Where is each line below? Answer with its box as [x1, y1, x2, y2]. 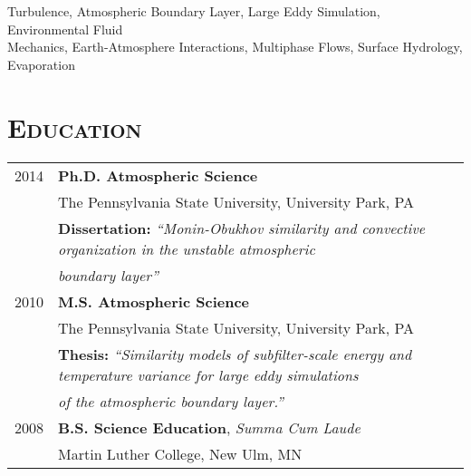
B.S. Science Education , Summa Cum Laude [58, 416, 360, 438]
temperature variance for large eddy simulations [58, 364, 359, 385]
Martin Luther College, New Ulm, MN [58, 442, 303, 464]
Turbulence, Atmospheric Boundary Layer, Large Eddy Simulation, [7, 2, 380, 20]
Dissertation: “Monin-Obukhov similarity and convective [58, 217, 426, 238]
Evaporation [7, 54, 75, 73]
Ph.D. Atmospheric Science [58, 164, 258, 186]
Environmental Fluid [7, 19, 123, 38]
